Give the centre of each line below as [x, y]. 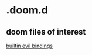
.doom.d [27, 10]
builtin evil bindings [29, 46]
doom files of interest [46, 32]
